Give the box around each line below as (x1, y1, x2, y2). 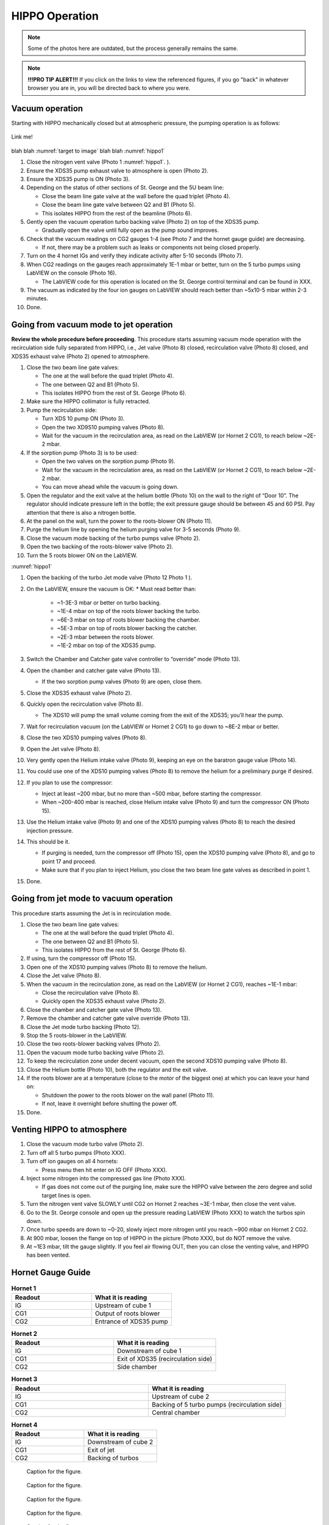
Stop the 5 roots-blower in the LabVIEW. (26, 1032, 127, 1039)
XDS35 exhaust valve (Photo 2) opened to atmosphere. (11, 353, 150, 360)
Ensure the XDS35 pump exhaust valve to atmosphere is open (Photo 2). (26, 167, 208, 174)
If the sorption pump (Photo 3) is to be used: (26, 449, 138, 456)
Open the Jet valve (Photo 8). (26, 745, 101, 753)
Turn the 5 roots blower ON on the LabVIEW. (26, 551, 138, 559)
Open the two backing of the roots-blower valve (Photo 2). (26, 543, 174, 550)
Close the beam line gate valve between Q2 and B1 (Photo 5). (41, 201, 196, 209)
